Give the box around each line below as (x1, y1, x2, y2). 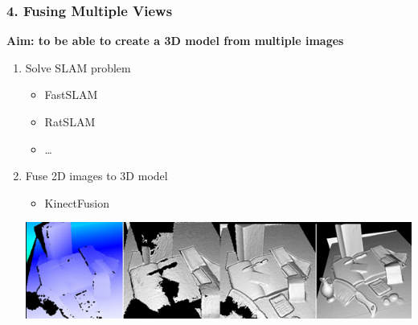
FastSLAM (44, 86, 98, 103)
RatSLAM (44, 113, 96, 130)
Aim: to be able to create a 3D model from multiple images (6, 32, 344, 49)
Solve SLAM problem (25, 59, 131, 76)
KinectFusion (44, 194, 109, 211)
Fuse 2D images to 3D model (25, 167, 168, 184)
